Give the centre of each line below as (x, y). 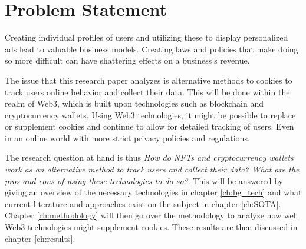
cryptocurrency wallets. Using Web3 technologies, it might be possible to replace (150, 114)
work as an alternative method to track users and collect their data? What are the (152, 169)
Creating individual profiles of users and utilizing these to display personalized (147, 37)
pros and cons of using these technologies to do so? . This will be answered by (144, 180)
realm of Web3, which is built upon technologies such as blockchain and (134, 103)
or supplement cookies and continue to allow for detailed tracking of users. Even (149, 126)
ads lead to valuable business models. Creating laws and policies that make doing (152, 49)
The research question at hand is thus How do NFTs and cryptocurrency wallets (149, 157)
